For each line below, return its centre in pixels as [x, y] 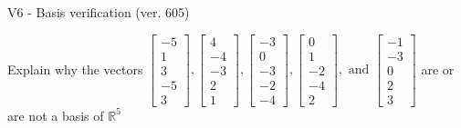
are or [438, 69]
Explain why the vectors [75, 69]
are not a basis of [56, 115]
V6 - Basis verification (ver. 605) [99, 12]
